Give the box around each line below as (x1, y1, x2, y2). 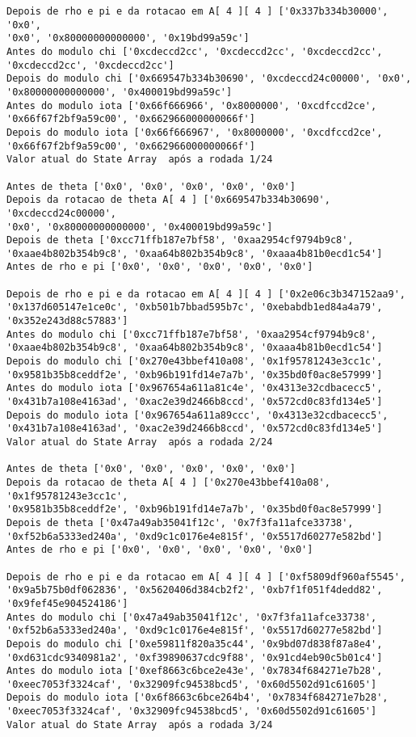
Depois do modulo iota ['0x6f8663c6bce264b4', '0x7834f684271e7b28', (6, 692, 389, 704)
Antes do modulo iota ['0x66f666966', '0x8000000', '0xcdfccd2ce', (6, 99, 377, 112)
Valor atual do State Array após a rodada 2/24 (6, 436, 273, 448)
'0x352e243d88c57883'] (6, 315, 128, 327)
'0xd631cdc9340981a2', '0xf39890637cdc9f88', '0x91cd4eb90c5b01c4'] (6, 651, 383, 663)
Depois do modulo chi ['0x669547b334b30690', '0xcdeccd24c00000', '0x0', (6, 73, 412, 85)
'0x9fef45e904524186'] (6, 597, 128, 609)
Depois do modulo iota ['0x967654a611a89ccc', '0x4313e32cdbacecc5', (6, 409, 389, 421)
